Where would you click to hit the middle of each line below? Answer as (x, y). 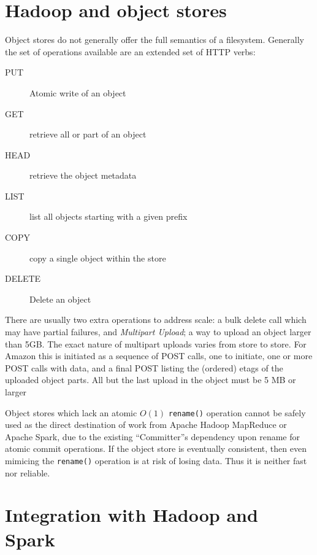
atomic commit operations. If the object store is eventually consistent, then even (156, 448)
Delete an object (60, 299)
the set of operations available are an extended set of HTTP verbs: (130, 51)
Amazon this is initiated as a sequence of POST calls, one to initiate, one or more (159, 356)
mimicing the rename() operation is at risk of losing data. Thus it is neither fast (156, 461)
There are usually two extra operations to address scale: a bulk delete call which (156, 320)
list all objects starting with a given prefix (109, 216)
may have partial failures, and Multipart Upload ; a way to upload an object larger (158, 332)
